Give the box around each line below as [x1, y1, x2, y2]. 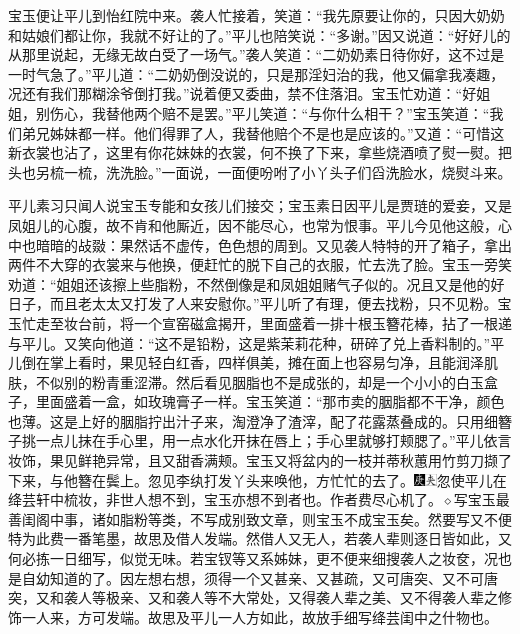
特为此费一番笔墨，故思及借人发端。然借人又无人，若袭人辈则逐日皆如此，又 [8, 528, 512, 549]
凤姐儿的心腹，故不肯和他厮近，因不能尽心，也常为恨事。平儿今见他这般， [8, 214, 498, 235]
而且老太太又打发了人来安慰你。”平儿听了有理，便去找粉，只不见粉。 [49, 293, 498, 314]
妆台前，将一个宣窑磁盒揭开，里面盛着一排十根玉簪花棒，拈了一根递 [63, 312, 512, 333]
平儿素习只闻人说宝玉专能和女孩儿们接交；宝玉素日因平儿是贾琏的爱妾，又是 [8, 195, 512, 216]
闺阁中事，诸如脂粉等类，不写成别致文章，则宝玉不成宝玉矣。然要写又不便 [21, 508, 512, 529]
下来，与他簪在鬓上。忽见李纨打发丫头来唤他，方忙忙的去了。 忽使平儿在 [8, 469, 507, 490]
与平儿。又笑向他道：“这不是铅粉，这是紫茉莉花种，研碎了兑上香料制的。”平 [8, 332, 505, 353]
